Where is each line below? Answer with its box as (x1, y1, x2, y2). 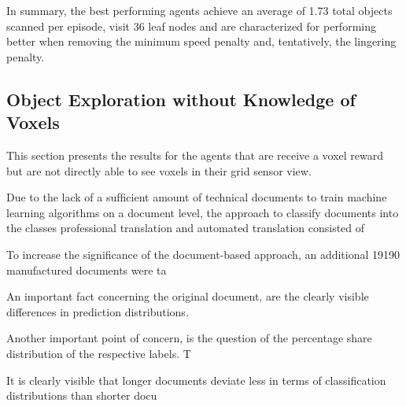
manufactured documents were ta (6, 261, 167, 278)
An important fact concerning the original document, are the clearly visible (6, 288, 369, 304)
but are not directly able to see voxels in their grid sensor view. (6, 162, 312, 179)
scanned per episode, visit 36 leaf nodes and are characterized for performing (6, 17, 376, 34)
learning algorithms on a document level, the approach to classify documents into (6, 204, 399, 220)
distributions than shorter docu (6, 387, 157, 404)
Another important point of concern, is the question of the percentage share (6, 330, 372, 346)
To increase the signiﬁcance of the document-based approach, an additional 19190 (6, 245, 400, 262)
